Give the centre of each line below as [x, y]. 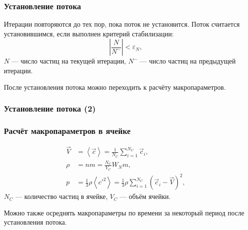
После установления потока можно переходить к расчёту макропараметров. [115, 87]
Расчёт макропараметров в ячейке [67, 130]
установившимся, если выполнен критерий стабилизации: [89, 33]
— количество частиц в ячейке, [62, 196]
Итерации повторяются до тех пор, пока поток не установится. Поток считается [122, 24]
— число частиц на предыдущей [188, 61]
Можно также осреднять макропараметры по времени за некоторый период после [124, 212]
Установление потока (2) [50, 108]
